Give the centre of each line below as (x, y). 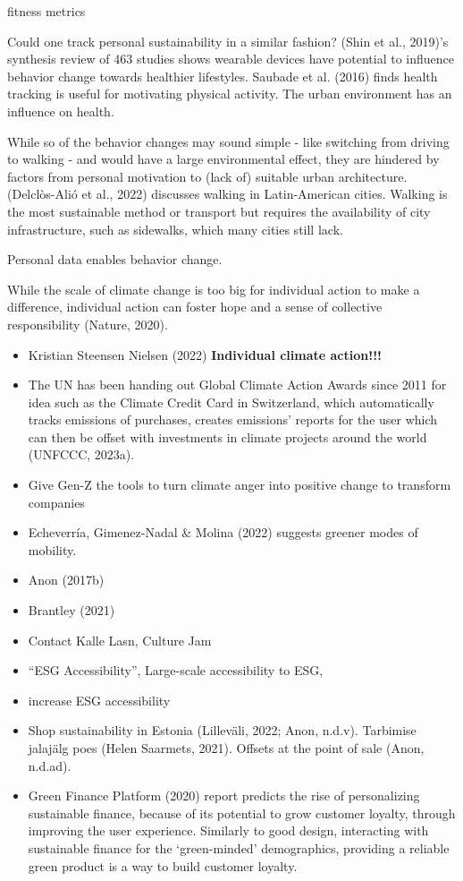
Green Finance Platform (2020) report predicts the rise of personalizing (224, 795)
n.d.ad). (50, 765)
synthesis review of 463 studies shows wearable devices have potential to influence (231, 59)
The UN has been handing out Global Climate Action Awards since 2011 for (237, 385)
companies (56, 502)
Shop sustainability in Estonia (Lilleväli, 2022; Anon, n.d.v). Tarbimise (222, 730)
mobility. (52, 549)
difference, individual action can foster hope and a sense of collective (195, 307)
